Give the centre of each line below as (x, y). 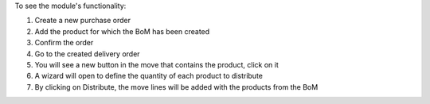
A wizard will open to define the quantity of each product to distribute (149, 76)
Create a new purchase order (83, 21)
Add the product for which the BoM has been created (122, 31)
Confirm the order (64, 43)
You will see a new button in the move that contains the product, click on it (156, 64)
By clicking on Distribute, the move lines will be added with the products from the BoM (176, 87)
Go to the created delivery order (87, 54)
